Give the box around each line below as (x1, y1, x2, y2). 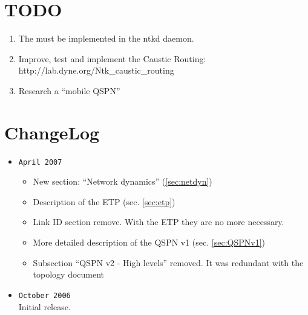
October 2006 (18, 291, 71, 300)
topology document (33, 268, 105, 281)
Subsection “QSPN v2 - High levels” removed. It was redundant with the (33, 256, 304, 269)
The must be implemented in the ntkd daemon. (18, 32, 194, 45)
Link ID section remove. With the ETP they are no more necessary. (33, 215, 284, 228)
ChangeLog (4, 119, 100, 144)
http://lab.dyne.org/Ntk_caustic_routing (18, 64, 174, 77)
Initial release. (18, 300, 71, 313)
